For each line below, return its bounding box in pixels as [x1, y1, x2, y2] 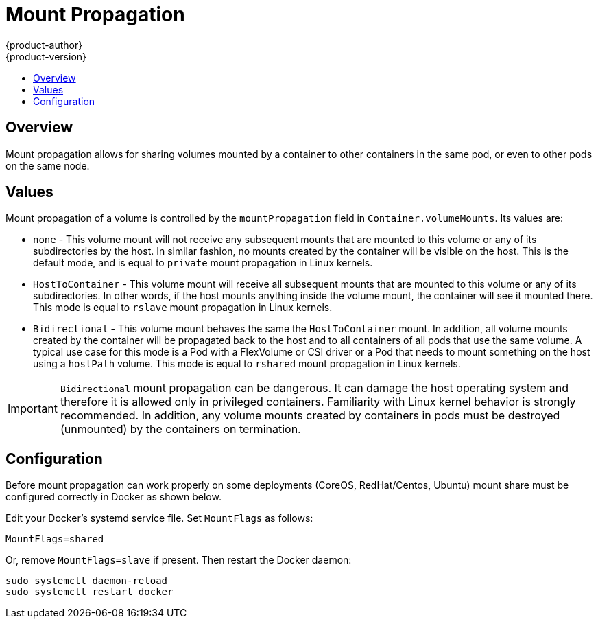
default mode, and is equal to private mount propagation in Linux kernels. [33, 257, 373, 269]
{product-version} [5, 50, 87, 62]
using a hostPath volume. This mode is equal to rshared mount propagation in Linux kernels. [33, 358, 461, 370]
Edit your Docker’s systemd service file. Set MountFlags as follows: [5, 512, 313, 524]
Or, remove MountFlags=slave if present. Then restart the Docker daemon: [5, 554, 352, 566]
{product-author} [5, 38, 83, 51]
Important [8, 402, 58, 416]
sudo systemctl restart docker [5, 586, 174, 598]
